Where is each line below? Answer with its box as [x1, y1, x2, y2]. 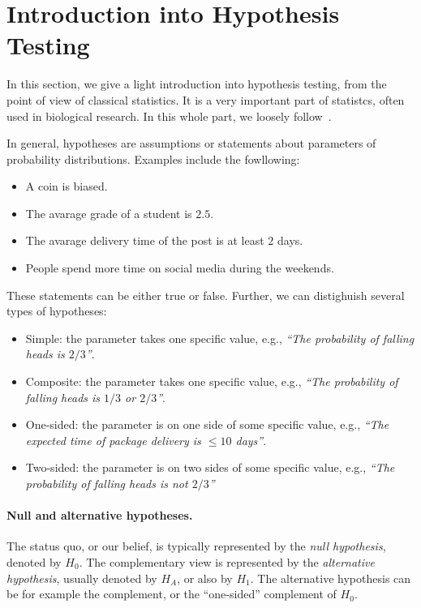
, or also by [177, 569, 233, 586]
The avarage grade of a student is [25, 204, 192, 221]
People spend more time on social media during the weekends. [25, 259, 334, 276]
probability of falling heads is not [25, 475, 188, 491]
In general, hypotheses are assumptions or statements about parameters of [6, 135, 376, 152]
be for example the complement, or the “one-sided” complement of [6, 585, 337, 602]
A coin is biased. [25, 178, 108, 195]
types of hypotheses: [6, 302, 107, 319]
